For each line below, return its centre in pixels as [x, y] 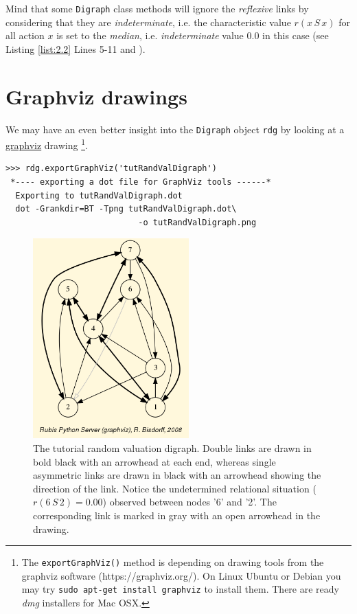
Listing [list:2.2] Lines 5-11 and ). [76, 48]
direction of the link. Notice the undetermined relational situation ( [175, 488]
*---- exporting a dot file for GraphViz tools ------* [141, 182]
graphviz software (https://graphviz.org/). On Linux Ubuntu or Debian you [181, 575]
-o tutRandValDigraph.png [197, 222]
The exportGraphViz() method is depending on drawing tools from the [173, 562]
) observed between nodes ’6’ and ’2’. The [189, 502]
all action [25, 35]
